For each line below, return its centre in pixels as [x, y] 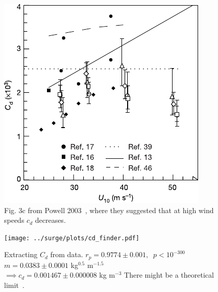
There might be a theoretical [169, 275]
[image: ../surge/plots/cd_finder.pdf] [72, 238]
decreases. [50, 220]
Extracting [21, 254]
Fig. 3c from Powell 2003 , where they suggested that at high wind [109, 210]
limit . [14, 285]
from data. [67, 254]
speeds [14, 220]
